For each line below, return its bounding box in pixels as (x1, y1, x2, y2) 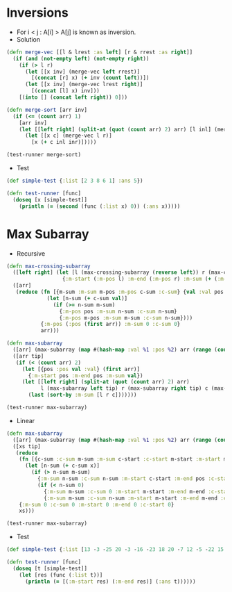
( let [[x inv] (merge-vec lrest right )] (24, 81, 143, 88)
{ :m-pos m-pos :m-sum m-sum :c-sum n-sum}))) (59, 314, 193, 321)
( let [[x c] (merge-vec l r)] (24, 132, 112, 140)
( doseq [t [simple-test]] (12, 565, 88, 572)
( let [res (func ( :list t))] (19, 571, 103, 578)
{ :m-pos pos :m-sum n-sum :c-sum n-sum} (59, 308, 177, 315)
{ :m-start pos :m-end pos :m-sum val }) (28, 372, 143, 379)
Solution (16, 35, 41, 43)
